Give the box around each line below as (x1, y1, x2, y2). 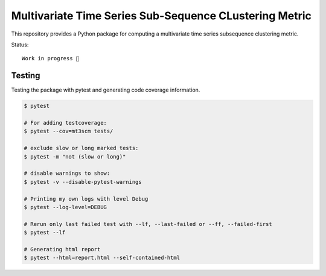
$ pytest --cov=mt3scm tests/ (24, 128, 113, 135)
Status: (11, 41, 29, 48)
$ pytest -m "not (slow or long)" (24, 153, 126, 160)
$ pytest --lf (24, 229, 66, 236)
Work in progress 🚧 (22, 55, 80, 62)
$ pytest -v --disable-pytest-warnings (24, 178, 142, 185)
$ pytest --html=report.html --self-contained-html (24, 254, 181, 262)
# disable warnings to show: (24, 170, 110, 177)
